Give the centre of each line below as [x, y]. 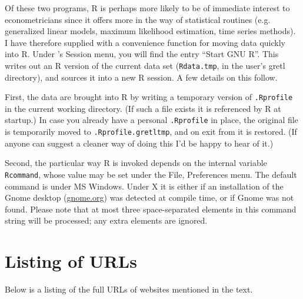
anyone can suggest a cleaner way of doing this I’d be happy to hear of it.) [139, 143]
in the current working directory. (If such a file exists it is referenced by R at [143, 108]
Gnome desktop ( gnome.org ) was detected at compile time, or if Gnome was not [149, 197]
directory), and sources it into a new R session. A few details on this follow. [141, 77]
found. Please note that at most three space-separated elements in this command [151, 209]
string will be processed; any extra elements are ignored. [106, 220]
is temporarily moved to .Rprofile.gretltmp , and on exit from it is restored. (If [151, 132]
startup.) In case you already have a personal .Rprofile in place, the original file [151, 120]
